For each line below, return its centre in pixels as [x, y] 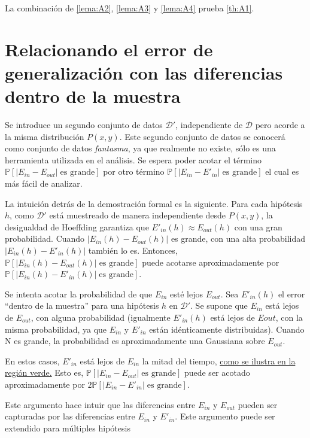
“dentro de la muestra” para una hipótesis [82, 305]
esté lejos [186, 293]
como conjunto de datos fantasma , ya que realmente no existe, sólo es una [140, 148]
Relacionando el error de [109, 49]
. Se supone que [219, 305]
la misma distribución [45, 136]
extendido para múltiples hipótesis [68, 428]
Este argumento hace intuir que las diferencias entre [100, 404]
